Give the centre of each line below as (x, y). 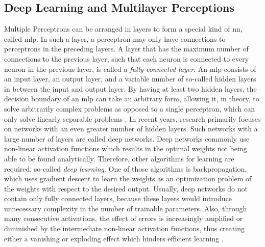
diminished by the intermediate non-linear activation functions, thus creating (124, 228)
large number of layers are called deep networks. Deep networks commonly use (127, 138)
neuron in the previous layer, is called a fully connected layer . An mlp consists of (130, 68)
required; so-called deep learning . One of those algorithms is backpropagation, (126, 168)
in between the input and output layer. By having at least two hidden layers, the (130, 88)
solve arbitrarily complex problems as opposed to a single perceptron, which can (130, 108)
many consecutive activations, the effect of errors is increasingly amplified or (124, 218)
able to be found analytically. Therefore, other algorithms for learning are (119, 158)
